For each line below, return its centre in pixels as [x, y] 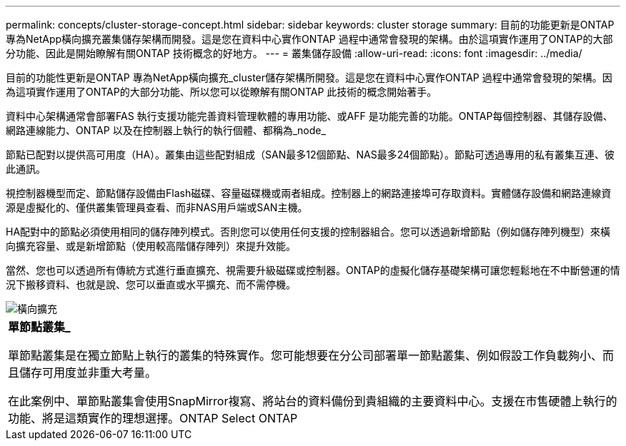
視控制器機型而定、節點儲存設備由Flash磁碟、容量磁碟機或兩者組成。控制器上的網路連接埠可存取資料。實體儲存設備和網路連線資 [309, 193]
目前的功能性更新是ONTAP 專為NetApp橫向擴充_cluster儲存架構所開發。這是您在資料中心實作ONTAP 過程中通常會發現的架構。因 [309, 77]
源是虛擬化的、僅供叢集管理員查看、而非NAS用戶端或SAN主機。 [157, 207]
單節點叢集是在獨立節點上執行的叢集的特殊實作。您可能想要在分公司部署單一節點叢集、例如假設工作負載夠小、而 [311, 355]
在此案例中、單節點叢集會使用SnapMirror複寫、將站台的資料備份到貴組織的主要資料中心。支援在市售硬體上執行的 [313, 401]
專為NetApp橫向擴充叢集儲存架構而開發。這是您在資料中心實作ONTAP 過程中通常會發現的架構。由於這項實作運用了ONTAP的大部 [309, 39]
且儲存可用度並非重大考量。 [83, 372]
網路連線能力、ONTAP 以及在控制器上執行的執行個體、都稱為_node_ [166, 130]
